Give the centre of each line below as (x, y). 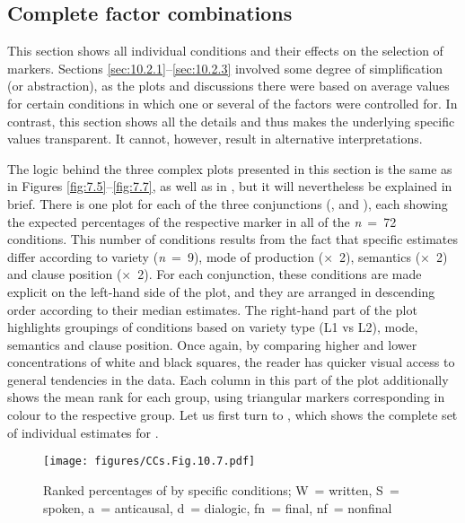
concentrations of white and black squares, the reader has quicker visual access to (231, 362)
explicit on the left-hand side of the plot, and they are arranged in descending (221, 291)
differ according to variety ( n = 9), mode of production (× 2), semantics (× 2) (228, 256)
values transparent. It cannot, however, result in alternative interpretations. (215, 139)
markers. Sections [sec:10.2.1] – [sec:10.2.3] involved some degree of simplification (225, 68)
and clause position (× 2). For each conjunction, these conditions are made (215, 274)
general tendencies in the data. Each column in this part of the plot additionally (228, 379)
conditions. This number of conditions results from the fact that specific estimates (232, 239)
